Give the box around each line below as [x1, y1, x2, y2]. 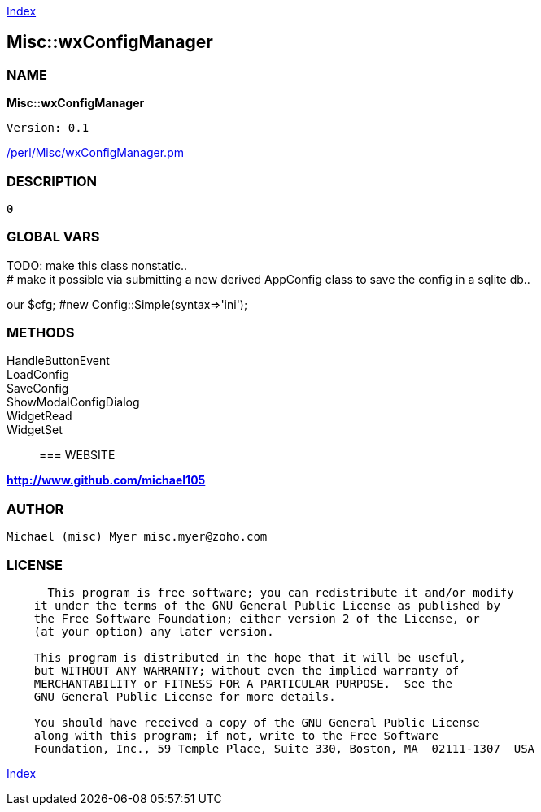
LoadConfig [7, 367, 69, 382]
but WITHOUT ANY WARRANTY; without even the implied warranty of [33, 663, 460, 677]
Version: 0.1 [7, 121, 89, 135]
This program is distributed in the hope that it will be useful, [33, 650, 466, 664]
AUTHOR [7, 500, 64, 517]
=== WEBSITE [39, 448, 116, 462]
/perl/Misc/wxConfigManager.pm [7, 145, 184, 160]
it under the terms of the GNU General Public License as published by [33, 598, 500, 612]
